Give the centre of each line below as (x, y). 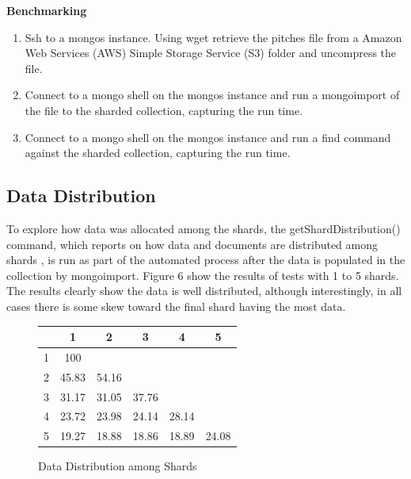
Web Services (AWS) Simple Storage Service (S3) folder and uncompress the (211, 53)
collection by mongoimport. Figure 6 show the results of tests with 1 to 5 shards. (203, 275)
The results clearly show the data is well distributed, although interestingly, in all (204, 291)
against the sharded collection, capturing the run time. (158, 153)
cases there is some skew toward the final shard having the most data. (176, 306)
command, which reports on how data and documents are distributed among (192, 244)
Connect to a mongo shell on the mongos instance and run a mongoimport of (212, 95)
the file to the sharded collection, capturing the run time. (164, 110)
